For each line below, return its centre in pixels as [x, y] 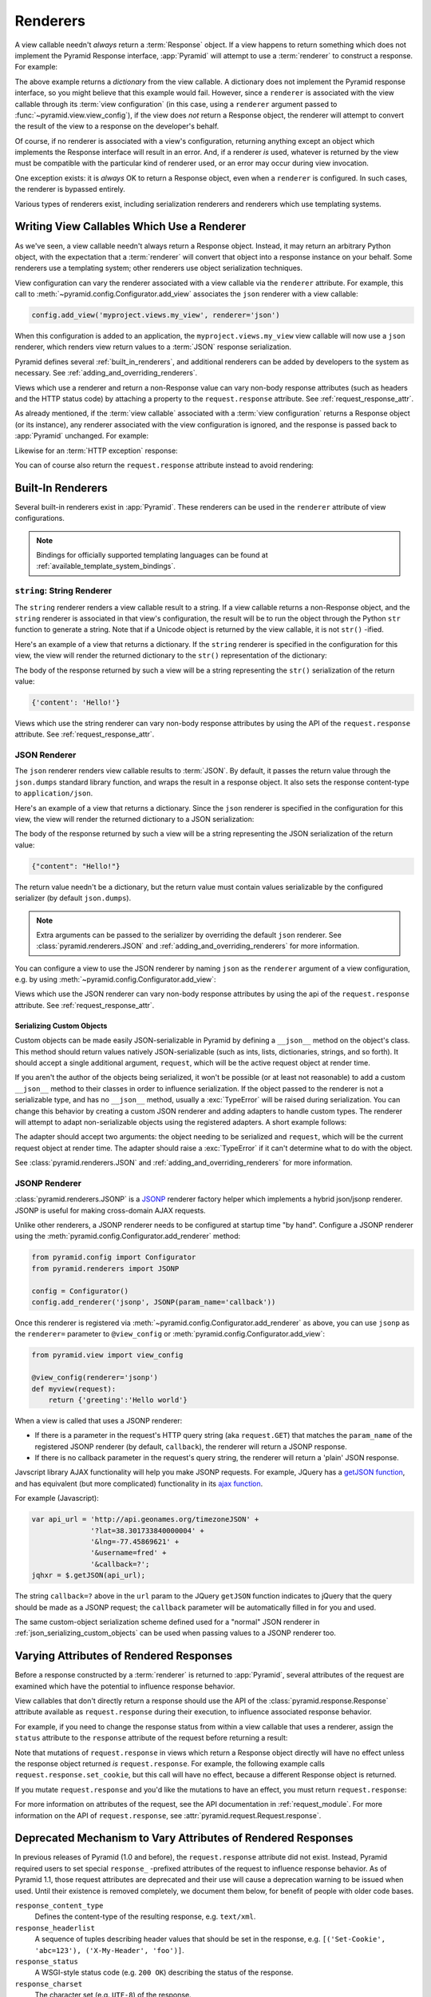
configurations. [40, 518]
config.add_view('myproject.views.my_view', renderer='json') [156, 315]
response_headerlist [55, 1928]
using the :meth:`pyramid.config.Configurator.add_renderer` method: [128, 1236]
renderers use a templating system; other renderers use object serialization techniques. [159, 268]
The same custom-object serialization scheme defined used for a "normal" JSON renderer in [167, 1622]
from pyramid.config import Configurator [114, 1257]
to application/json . [54, 793]
